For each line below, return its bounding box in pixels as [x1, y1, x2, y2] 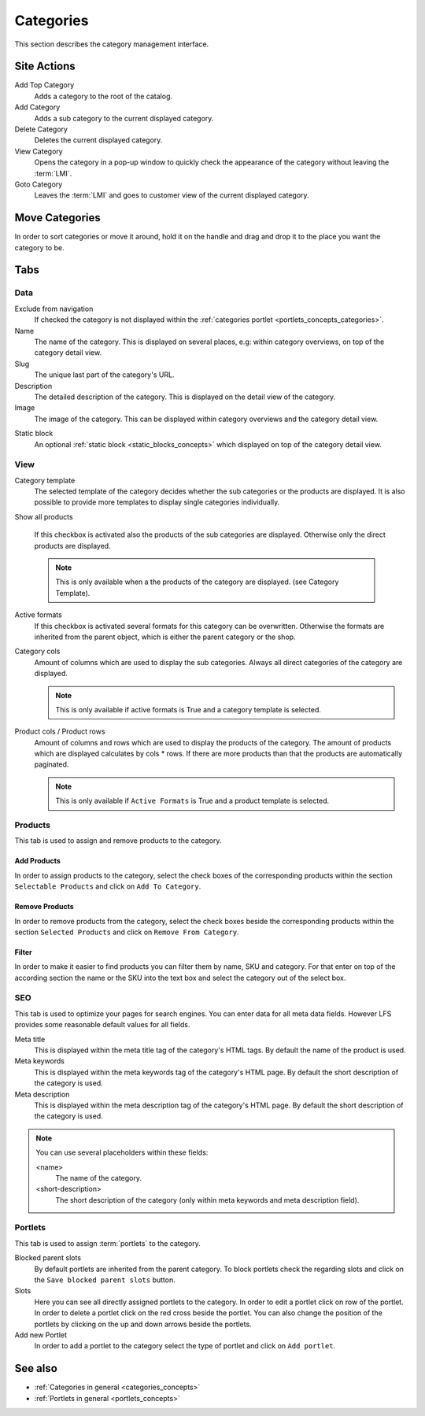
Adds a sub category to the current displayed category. [34, 113, 214, 123]
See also [14, 1362, 58, 1375]
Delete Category [14, 124, 68, 134]
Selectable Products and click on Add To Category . [14, 882, 201, 891]
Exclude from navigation [14, 304, 94, 313]
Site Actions [14, 60, 76, 73]
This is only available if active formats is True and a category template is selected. [55, 704, 322, 714]
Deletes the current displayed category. [34, 135, 163, 145]
